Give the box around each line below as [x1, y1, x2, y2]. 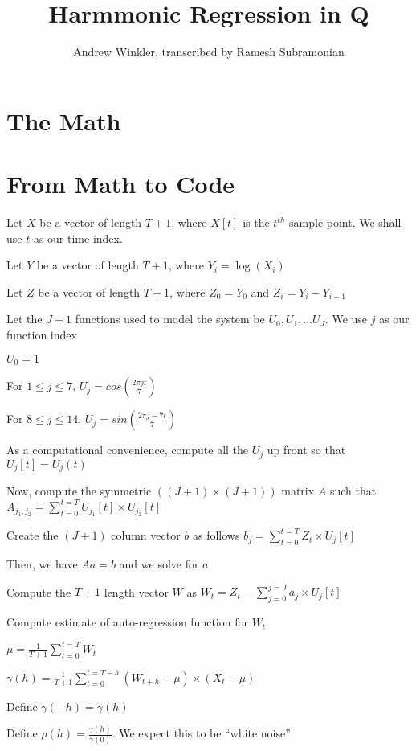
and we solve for [119, 556, 199, 572]
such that [329, 482, 377, 499]
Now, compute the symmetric [6, 482, 152, 499]
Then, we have [6, 556, 78, 572]
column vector [111, 527, 181, 544]
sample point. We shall [289, 214, 402, 231]
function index [6, 326, 77, 343]
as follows [193, 527, 240, 544]
